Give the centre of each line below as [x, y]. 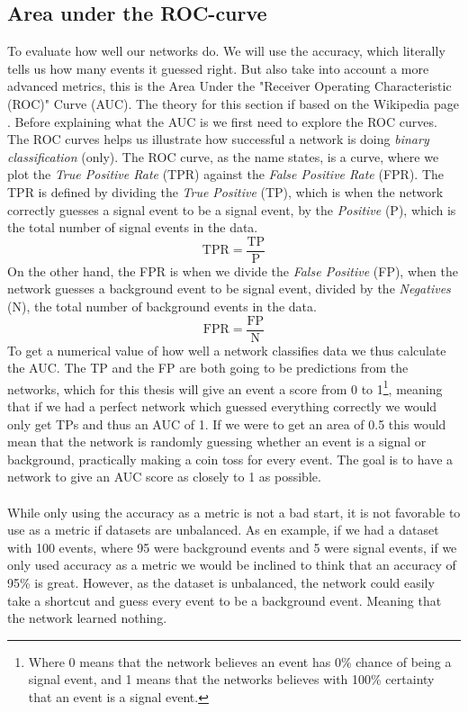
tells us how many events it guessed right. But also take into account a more [218, 68]
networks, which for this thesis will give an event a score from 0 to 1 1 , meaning [225, 387]
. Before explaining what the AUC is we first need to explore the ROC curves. [222, 121]
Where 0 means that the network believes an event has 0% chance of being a [240, 661]
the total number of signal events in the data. [133, 227]
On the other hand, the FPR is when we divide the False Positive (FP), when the [233, 270]
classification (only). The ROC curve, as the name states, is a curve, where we [223, 156]
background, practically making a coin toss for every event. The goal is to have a [230, 459]
